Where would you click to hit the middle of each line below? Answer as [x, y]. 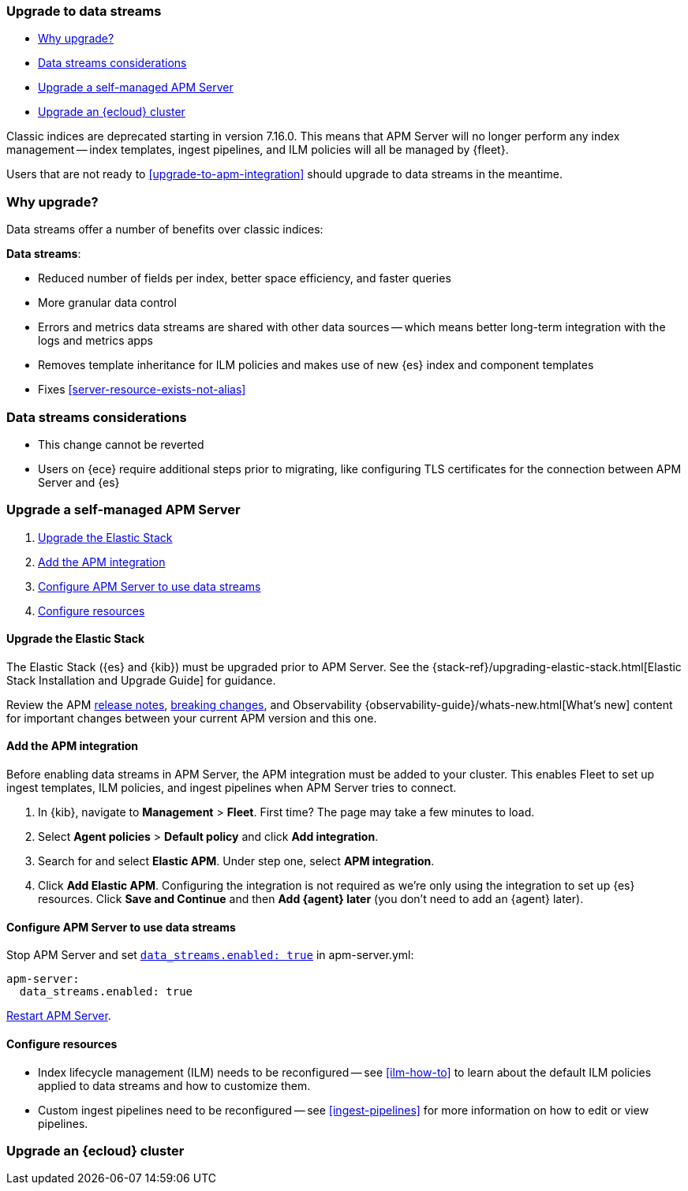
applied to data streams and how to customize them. [174, 1085]
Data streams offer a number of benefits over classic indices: [165, 230]
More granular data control [107, 303]
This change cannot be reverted [121, 444]
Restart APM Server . [59, 1016]
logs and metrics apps [95, 341]
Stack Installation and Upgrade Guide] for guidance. [141, 680]
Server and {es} [79, 482]
